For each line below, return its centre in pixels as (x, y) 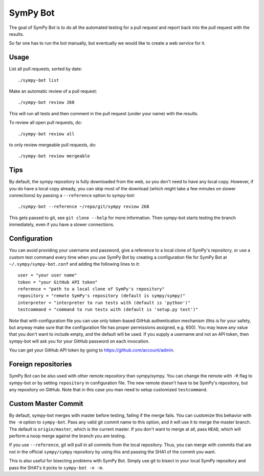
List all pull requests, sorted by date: (46, 69)
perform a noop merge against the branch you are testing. (67, 436)
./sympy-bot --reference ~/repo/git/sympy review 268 (83, 207)
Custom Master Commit (46, 404)
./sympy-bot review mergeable (54, 156)
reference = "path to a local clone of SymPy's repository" (91, 289)
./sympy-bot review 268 (46, 102)
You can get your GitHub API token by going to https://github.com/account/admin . (92, 350)
